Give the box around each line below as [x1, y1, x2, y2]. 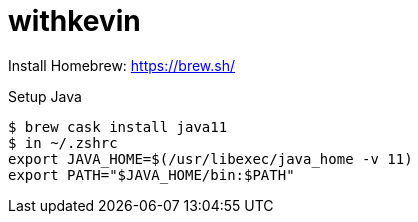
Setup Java [8, 87, 82, 105]
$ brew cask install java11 [8, 118, 228, 135]
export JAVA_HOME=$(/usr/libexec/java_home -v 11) [8, 150, 413, 167]
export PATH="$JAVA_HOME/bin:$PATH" [8, 166, 295, 183]
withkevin [8, 4, 141, 38]
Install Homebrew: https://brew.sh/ [8, 56, 236, 74]
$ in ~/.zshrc [8, 134, 118, 151]
